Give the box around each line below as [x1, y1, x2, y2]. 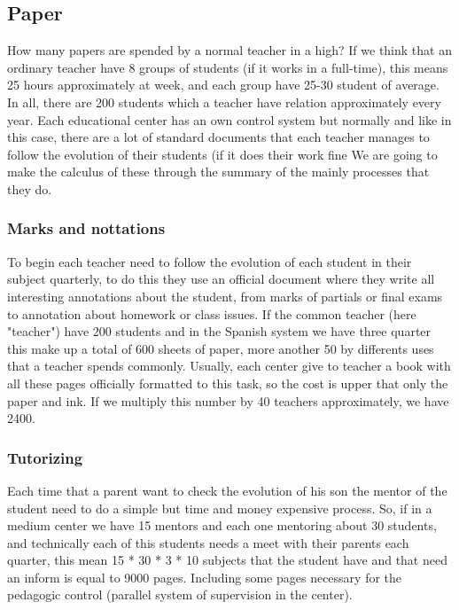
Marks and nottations [7, 217, 166, 239]
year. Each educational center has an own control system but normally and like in [7, 110, 452, 129]
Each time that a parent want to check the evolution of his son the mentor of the [7, 481, 447, 499]
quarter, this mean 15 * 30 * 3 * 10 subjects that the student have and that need [7, 551, 447, 569]
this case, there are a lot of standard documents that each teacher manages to [7, 128, 430, 146]
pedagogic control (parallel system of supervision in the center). [7, 585, 353, 604]
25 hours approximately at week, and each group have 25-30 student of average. [7, 75, 440, 94]
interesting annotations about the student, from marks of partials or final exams [7, 286, 443, 305]
